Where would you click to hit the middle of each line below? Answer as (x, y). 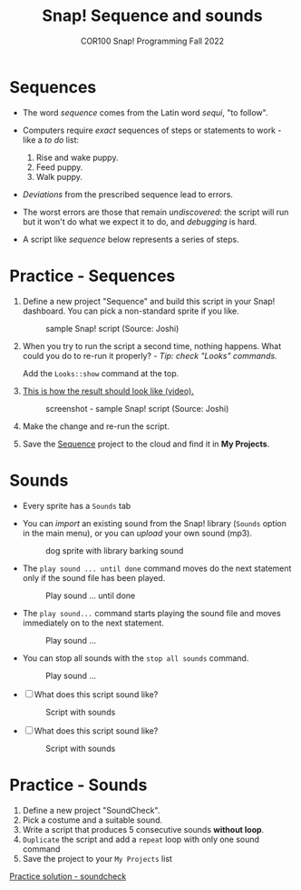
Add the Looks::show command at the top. (101, 373)
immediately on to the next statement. (93, 623)
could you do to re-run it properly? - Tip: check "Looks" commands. (150, 355)
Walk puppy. (59, 176)
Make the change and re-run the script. (96, 426)
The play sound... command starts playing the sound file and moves (151, 613)
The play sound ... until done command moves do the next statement (157, 568)
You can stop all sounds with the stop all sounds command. (136, 658)
